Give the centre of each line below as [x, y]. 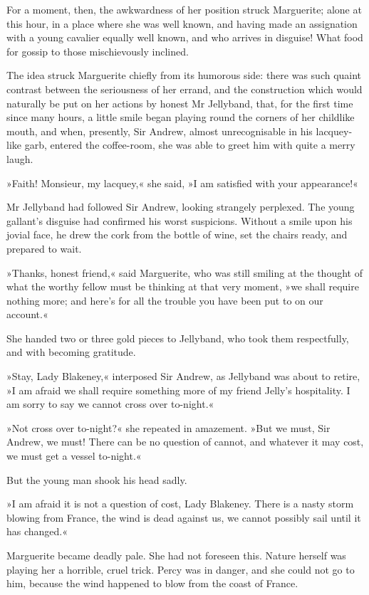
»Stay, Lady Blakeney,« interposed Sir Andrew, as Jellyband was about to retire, [183, 376]
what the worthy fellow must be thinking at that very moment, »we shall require [183, 286]
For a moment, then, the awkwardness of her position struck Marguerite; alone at [184, 9]
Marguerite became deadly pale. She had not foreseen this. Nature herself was [176, 555]
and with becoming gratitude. [71, 352]
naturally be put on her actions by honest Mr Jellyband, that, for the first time [180, 103]
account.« [27, 314]
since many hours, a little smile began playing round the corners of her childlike [181, 117]
